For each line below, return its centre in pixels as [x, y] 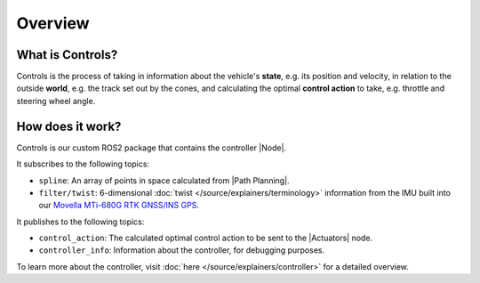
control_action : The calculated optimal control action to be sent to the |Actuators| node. [206, 238]
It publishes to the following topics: [80, 222]
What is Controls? [67, 55]
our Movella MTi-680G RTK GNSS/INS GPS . [119, 206]
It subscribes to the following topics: [83, 164]
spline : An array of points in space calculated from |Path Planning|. [164, 180]
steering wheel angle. [56, 101]
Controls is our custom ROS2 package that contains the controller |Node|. [152, 148]
